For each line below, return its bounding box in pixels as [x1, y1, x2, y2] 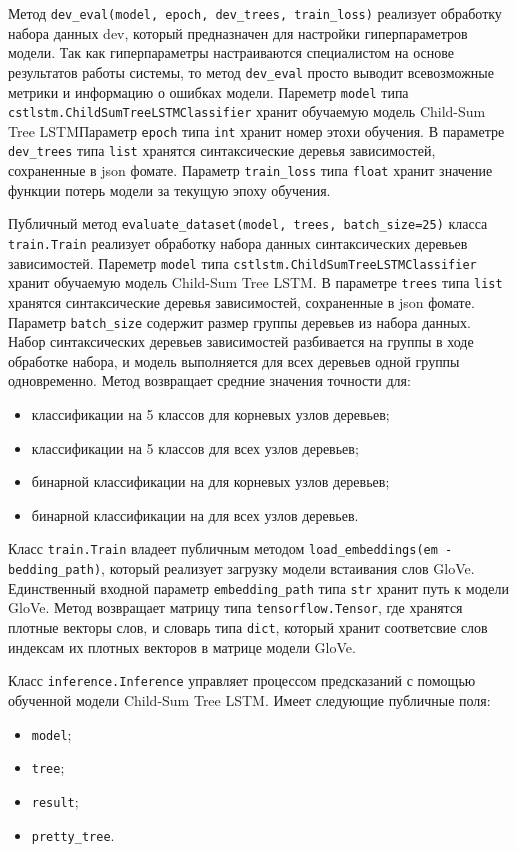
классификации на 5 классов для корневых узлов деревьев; [31, 404, 390, 425]
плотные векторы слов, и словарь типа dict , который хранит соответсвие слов [8, 617, 488, 638]
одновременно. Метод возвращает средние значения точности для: [8, 370, 411, 391]
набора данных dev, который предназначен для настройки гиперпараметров [8, 22, 468, 43]
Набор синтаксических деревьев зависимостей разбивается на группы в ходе [8, 331, 474, 352]
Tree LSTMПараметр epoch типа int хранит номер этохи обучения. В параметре [8, 120, 505, 141]
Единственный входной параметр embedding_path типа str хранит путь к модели [8, 577, 510, 598]
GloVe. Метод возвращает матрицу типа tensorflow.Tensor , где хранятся [8, 597, 463, 618]
